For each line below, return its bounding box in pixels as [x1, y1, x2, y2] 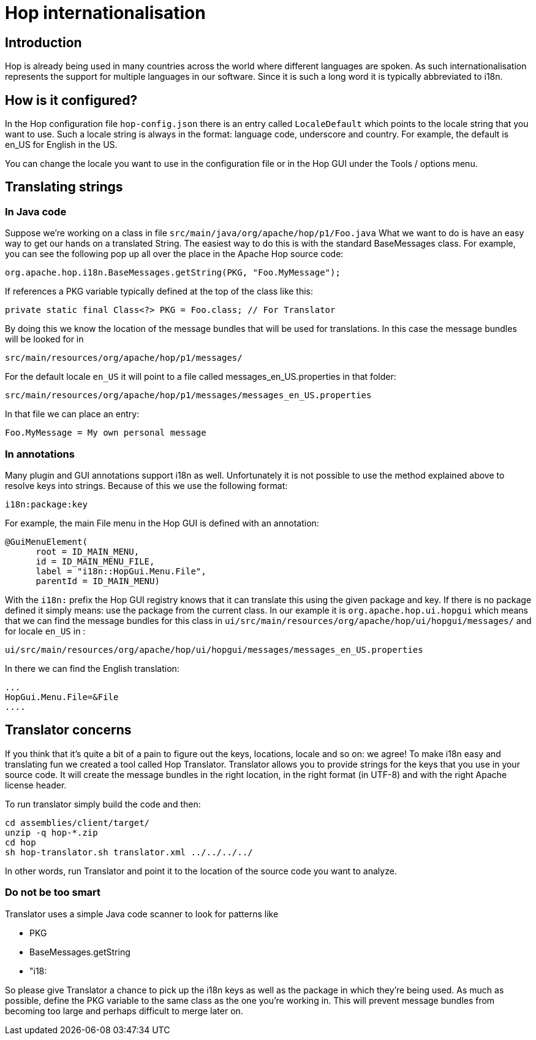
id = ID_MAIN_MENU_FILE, [36, 556, 155, 566]
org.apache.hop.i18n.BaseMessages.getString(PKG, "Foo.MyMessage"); [5, 268, 341, 278]
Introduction [5, 34, 82, 50]
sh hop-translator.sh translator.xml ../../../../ [5, 847, 253, 857]
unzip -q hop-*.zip [5, 827, 98, 838]
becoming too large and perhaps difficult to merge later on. [5, 1005, 243, 1016]
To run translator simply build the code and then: [5, 798, 201, 809]
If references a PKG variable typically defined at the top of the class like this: [5, 286, 314, 297]
